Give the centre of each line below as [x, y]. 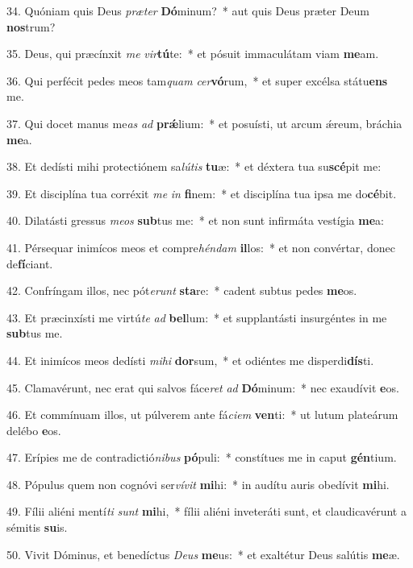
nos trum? [31, 26]
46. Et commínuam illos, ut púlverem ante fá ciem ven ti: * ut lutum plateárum [202, 415]
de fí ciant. [30, 263]
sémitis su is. [37, 527]
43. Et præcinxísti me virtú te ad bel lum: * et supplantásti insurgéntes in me [197, 317]
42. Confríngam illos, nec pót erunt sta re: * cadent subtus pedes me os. [182, 290]
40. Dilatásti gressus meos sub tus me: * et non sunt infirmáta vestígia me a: [195, 220]
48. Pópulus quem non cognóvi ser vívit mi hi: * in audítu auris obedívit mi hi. [198, 484]
